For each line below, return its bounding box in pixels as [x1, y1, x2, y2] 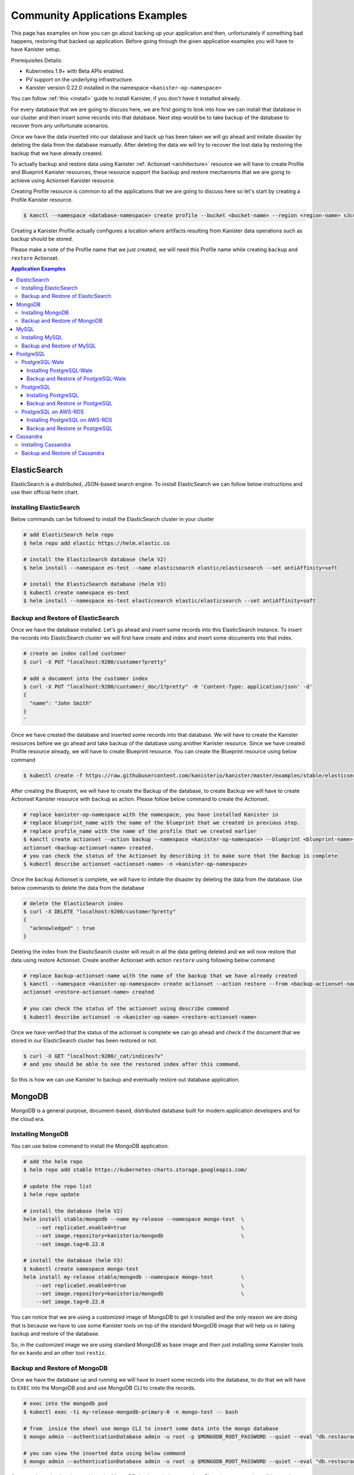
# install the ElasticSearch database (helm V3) [23, 581, 167, 588]
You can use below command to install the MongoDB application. [11, 1142, 169, 1149]
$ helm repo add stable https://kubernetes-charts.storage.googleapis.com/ [23, 1166, 248, 1174]
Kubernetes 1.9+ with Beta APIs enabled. [25, 68, 125, 75]
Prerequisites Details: [11, 57, 63, 64]
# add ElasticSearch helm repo [23, 532, 114, 538]
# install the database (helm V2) [23, 1208, 123, 1215]
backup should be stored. [11, 235, 73, 242]
